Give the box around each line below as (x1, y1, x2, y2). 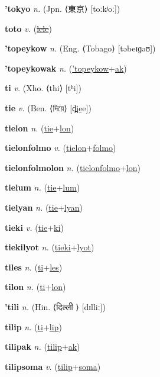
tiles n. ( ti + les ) (5, 260, 63, 273)
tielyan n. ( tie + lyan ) (5, 201, 83, 213)
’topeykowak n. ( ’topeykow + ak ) (5, 62, 127, 74)
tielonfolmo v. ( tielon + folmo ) (5, 141, 116, 154)
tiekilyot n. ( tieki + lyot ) (5, 241, 94, 253)
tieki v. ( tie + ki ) (5, 221, 64, 233)
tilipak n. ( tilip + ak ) (5, 340, 80, 353)
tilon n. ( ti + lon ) (5, 281, 66, 293)
